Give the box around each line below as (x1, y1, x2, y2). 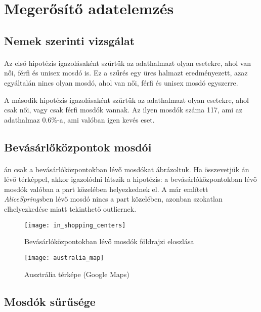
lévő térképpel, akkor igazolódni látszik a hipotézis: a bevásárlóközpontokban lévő (4, 174, 257, 184)
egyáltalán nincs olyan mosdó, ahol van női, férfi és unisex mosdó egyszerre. (4, 77, 238, 88)
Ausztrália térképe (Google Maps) (24, 268, 129, 279)
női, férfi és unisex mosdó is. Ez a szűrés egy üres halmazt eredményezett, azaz (4, 67, 248, 78)
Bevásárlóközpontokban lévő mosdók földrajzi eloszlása (24, 236, 194, 247)
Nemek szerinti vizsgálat (4, 32, 135, 48)
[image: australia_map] (24, 254, 104, 261)
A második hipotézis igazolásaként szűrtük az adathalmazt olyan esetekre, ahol (4, 94, 249, 105)
